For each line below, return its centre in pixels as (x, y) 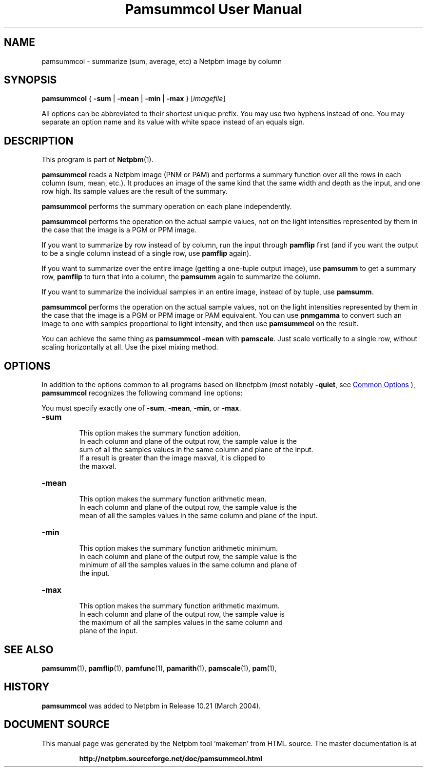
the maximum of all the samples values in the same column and (181, 623)
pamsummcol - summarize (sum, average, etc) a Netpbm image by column (162, 61)
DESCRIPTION (39, 141)
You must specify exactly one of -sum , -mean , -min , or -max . (141, 408)
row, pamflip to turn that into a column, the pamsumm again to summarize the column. (181, 277)
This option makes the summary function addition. (160, 433)
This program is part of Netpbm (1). (97, 160)
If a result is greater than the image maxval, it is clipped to (172, 458)
